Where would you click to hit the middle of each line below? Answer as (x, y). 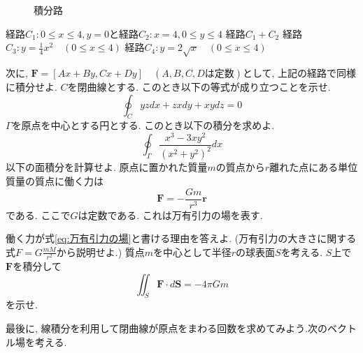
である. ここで (38, 215)
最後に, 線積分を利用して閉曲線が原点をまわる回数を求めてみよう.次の (167, 328)
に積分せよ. (31, 86)
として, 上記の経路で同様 (299, 72)
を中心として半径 (192, 251)
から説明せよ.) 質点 (100, 251)
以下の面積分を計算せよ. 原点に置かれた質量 (107, 167)
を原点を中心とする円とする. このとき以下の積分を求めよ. (143, 125)
